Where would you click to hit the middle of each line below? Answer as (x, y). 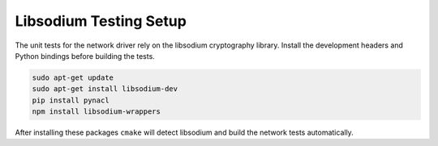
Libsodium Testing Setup (101, 21)
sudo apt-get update (73, 77)
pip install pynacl (71, 100)
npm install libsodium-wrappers (97, 112)
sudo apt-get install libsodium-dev (105, 89)
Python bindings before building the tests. (85, 56)
